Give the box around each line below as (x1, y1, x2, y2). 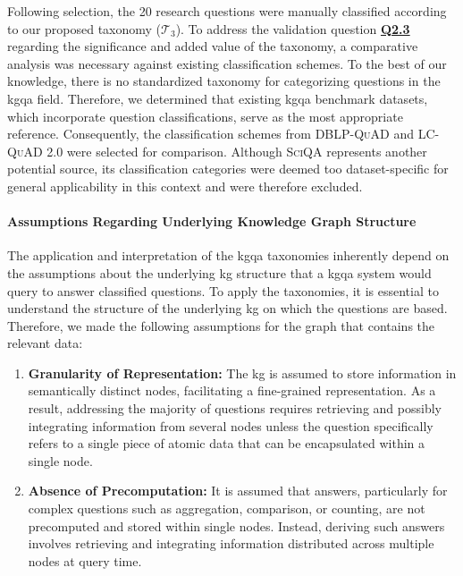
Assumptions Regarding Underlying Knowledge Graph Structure (7, 212, 417, 231)
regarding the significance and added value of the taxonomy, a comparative (7, 37, 418, 55)
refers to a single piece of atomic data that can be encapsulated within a (28, 434, 425, 453)
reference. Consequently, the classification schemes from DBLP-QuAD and (7, 124, 415, 143)
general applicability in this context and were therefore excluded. (7, 176, 363, 195)
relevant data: (7, 334, 83, 352)
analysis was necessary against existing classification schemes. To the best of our (7, 54, 447, 72)
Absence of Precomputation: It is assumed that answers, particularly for (28, 481, 448, 500)
